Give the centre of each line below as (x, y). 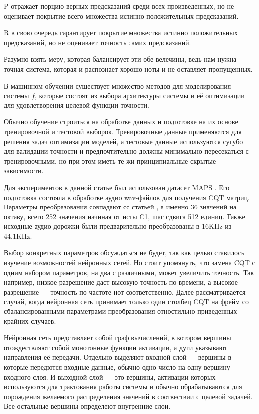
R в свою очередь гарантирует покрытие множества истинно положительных (121, 33)
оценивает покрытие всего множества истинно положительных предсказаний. (121, 16)
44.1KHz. (18, 236)
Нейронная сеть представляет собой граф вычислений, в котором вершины (118, 338)
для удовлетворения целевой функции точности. (77, 105)
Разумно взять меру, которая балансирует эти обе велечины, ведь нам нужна (120, 59)
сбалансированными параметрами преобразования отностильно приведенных (121, 311)
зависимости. (24, 170)
